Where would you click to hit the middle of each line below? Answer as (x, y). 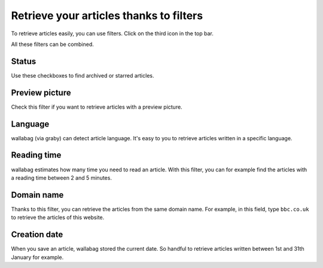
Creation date (37, 235)
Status (24, 61)
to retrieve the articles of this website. (58, 217)
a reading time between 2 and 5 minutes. (61, 178)
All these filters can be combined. (52, 44)
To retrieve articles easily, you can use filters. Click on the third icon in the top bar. (112, 33)
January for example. (37, 257)
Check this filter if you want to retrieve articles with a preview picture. (97, 107)
